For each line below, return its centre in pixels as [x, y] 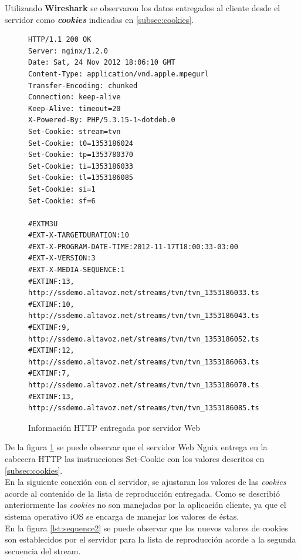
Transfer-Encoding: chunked [83, 86]
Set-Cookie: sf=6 [62, 201]
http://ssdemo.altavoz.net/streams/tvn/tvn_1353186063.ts [144, 362]
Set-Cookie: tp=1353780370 [81, 155]
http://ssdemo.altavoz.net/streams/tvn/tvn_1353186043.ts [144, 316]
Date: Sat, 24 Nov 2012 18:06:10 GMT [102, 63]
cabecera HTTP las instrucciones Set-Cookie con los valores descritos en [135, 458]
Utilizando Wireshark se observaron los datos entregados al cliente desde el [143, 8]
